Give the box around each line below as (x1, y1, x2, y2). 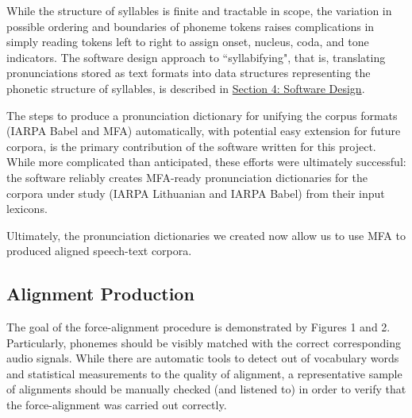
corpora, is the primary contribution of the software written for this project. (6, 137, 376, 154)
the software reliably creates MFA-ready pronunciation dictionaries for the (6, 168, 368, 185)
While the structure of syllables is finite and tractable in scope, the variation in (6, 2, 392, 18)
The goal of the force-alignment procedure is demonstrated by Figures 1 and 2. (6, 319, 391, 335)
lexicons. (6, 200, 48, 217)
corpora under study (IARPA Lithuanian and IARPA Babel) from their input (6, 184, 385, 201)
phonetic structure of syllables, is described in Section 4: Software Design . (6, 79, 365, 96)
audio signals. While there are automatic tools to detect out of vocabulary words (6, 350, 399, 366)
